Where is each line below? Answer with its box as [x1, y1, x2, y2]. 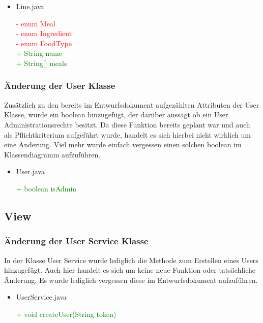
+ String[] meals [16, 57, 67, 68]
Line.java [16, 1, 44, 11]
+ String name [16, 48, 63, 58]
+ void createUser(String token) [16, 308, 116, 319]
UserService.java [16, 292, 67, 302]
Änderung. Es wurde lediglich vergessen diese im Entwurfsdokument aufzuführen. [4, 274, 258, 285]
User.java [16, 166, 45, 177]
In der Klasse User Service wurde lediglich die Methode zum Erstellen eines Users [4, 254, 258, 265]
